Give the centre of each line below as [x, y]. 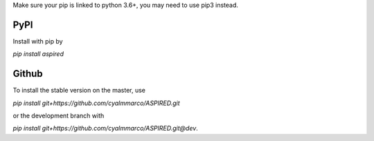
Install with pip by [38, 41]
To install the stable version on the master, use [79, 91]
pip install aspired [38, 54]
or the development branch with [59, 115]
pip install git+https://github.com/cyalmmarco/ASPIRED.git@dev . [106, 129]
